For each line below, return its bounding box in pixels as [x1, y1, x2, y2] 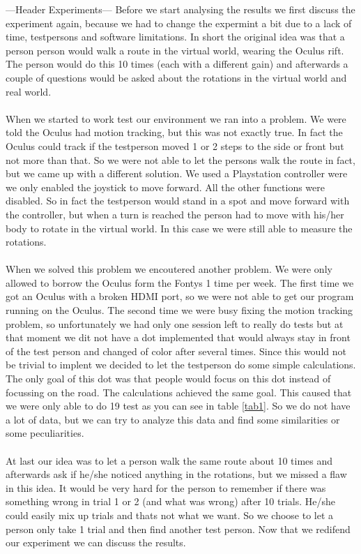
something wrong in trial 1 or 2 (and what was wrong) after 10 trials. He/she [6, 494, 336, 509]
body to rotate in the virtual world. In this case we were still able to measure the [6, 220, 353, 235]
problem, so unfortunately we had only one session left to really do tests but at [6, 316, 344, 331]
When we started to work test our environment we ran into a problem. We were [6, 111, 346, 126]
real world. [6, 84, 52, 98]
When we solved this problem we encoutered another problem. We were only [6, 262, 332, 276]
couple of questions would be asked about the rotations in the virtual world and [6, 70, 347, 84]
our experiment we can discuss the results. [6, 535, 186, 550]
